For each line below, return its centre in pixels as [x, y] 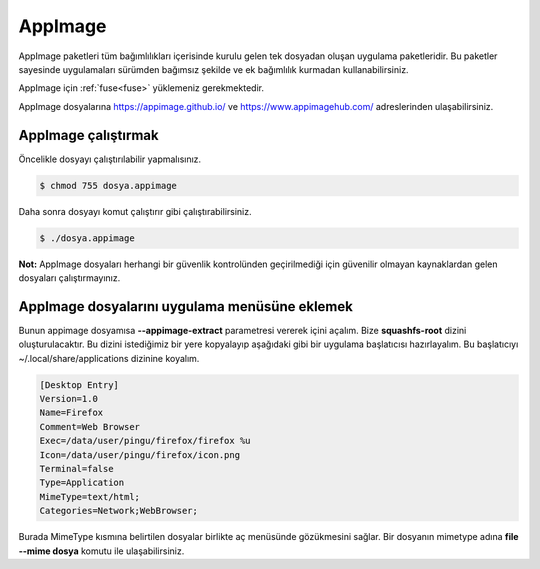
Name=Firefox [71, 413]
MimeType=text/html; [89, 496]
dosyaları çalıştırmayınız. [69, 277]
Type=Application [82, 483]
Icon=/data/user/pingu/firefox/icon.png [139, 454]
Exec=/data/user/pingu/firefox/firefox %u [145, 441]
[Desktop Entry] [79, 384]
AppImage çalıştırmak [88, 135]
